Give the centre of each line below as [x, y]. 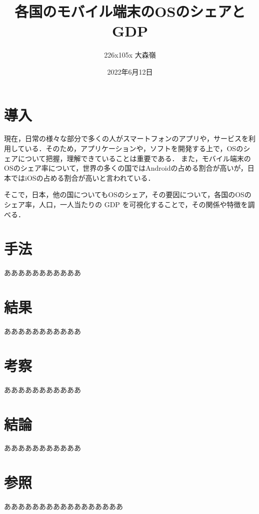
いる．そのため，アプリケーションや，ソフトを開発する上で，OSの [134, 148]
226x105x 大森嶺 [130, 55]
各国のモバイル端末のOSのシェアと [130, 11]
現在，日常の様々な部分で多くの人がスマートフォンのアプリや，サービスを [126, 138]
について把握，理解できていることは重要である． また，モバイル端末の [134, 158]
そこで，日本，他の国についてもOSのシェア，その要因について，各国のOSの [128, 194]
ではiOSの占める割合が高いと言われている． [83, 177]
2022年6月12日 [130, 71]
